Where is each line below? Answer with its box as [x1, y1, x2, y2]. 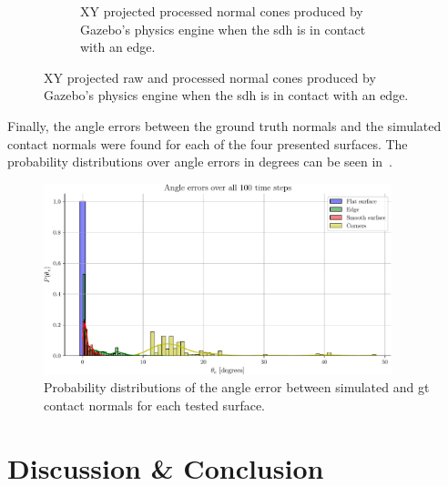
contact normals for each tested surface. [44, 395, 265, 414]
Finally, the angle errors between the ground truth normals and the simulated [7, 116, 442, 135]
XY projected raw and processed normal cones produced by [44, 67, 376, 86]
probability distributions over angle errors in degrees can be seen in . [7, 152, 393, 171]
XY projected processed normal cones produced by [80, 2, 363, 20]
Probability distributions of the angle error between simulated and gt [44, 378, 430, 397]
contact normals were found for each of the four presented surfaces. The [7, 134, 408, 153]
